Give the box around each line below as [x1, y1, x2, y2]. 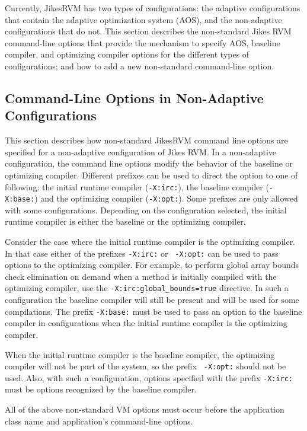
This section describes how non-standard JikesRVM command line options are [5, 134, 288, 146]
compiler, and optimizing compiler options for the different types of [5, 48, 250, 60]
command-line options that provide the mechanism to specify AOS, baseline [5, 36, 280, 49]
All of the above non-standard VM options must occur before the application [5, 403, 284, 416]
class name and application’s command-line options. [5, 414, 193, 427]
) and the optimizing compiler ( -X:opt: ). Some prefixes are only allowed [34, 192, 298, 205]
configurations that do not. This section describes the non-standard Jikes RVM [5, 25, 292, 37]
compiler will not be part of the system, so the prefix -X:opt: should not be [5, 360, 286, 372]
